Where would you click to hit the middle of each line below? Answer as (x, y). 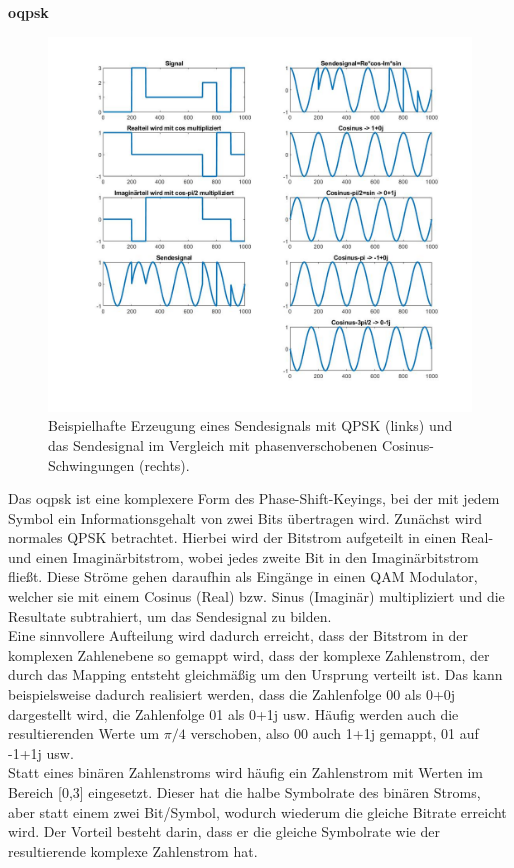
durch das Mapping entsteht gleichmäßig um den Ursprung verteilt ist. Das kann (255, 674)
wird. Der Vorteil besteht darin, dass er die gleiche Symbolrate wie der (224, 831)
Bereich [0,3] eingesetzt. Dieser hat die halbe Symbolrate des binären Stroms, (244, 792)
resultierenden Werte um (84, 733)
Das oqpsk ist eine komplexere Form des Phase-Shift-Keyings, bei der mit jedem (254, 498)
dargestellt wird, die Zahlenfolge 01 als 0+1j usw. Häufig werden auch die (233, 713)
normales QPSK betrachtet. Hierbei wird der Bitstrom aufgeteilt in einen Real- (251, 537)
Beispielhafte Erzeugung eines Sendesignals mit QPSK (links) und (250, 425)
